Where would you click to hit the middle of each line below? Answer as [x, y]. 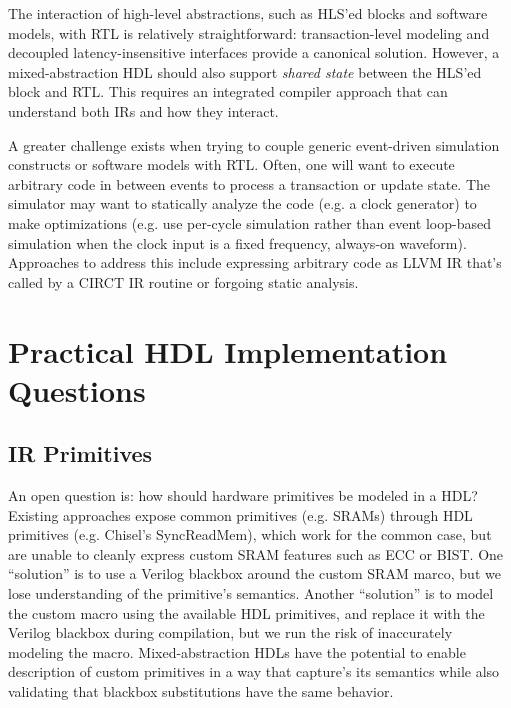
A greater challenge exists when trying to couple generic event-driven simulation [254, 144]
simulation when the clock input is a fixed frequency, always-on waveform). [237, 242]
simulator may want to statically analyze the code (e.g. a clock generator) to [242, 203]
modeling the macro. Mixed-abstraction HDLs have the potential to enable [237, 651]
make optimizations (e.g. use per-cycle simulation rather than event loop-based [250, 222]
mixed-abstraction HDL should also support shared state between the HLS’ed [245, 71]
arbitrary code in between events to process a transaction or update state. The [249, 183]
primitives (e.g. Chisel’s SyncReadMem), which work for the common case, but [250, 534]
